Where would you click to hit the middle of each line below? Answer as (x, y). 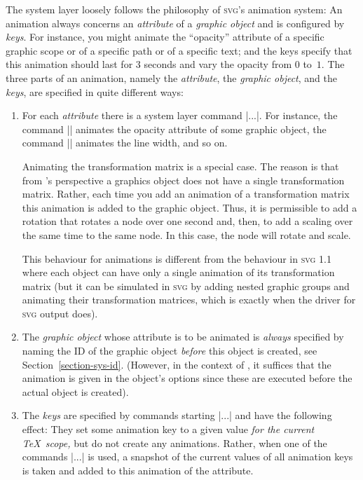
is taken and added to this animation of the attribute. (138, 470)
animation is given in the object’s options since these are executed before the (187, 378)
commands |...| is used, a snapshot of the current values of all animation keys (187, 457)
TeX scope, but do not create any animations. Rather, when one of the (174, 443)
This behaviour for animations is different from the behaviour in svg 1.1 (177, 258)
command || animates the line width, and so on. (125, 143)
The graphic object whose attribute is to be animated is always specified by (183, 337)
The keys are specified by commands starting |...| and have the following (177, 415)
